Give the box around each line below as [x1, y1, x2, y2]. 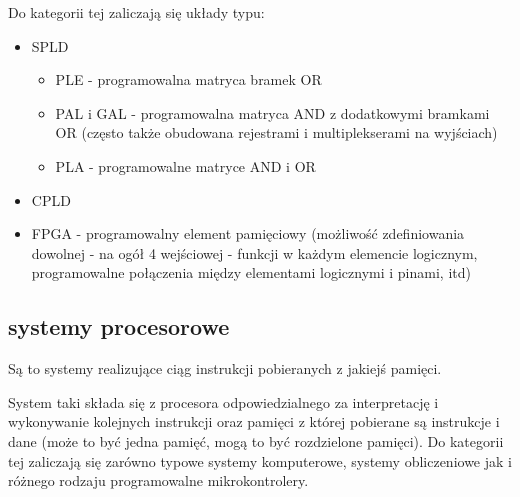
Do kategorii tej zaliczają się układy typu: [8, 2, 265, 22]
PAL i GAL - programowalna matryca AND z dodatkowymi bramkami [55, 102, 490, 123]
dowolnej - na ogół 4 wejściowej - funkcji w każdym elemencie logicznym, [31, 242, 478, 263]
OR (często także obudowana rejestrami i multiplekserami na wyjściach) [55, 122, 498, 143]
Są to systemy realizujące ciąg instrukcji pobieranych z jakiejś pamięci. [8, 358, 442, 379]
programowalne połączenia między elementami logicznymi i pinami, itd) [31, 262, 471, 283]
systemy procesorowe [8, 311, 230, 342]
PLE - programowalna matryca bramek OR [55, 69, 322, 90]
